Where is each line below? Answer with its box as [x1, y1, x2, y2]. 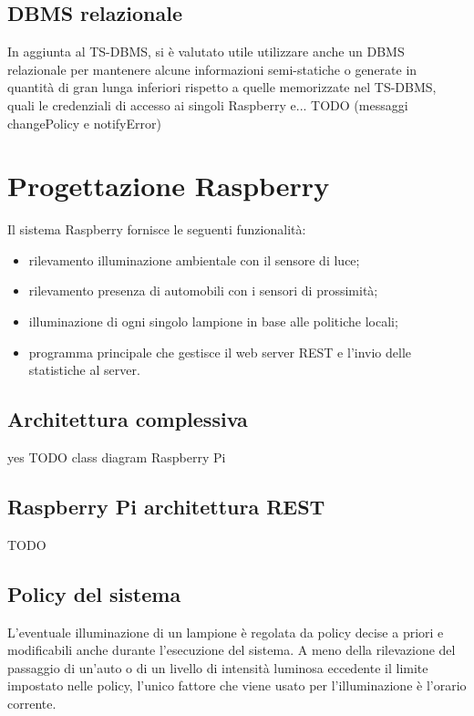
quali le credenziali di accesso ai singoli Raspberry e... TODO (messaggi [7, 95, 408, 114]
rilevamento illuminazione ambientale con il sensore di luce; [28, 250, 360, 269]
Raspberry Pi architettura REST [7, 493, 325, 521]
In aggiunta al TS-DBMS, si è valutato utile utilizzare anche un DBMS [7, 42, 405, 61]
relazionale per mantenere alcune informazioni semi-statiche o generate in [7, 59, 417, 78]
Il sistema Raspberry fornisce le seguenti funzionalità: [7, 220, 306, 239]
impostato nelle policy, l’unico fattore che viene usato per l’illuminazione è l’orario [7, 676, 467, 695]
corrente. [7, 694, 57, 713]
